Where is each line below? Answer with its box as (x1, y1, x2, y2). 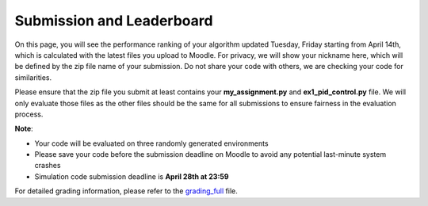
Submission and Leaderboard (14, 12, 213, 29)
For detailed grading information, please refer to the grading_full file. (14, 186, 238, 196)
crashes (34, 161, 61, 170)
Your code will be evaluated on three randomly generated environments (34, 139, 269, 148)
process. (14, 109, 44, 119)
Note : (14, 124, 33, 134)
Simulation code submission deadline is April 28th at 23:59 (34, 171, 229, 181)
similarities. (14, 72, 52, 82)
